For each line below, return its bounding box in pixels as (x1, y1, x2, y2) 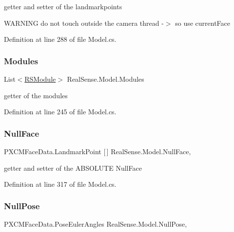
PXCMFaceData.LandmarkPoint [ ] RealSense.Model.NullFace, (4, 146, 191, 156)
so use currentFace (175, 18, 231, 28)
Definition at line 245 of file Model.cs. (4, 107, 117, 117)
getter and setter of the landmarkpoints (4, 1, 122, 11)
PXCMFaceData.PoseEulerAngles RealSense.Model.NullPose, (4, 219, 187, 229)
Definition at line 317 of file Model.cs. (4, 179, 117, 189)
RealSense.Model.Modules (67, 74, 144, 84)
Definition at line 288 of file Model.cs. (4, 34, 117, 44)
